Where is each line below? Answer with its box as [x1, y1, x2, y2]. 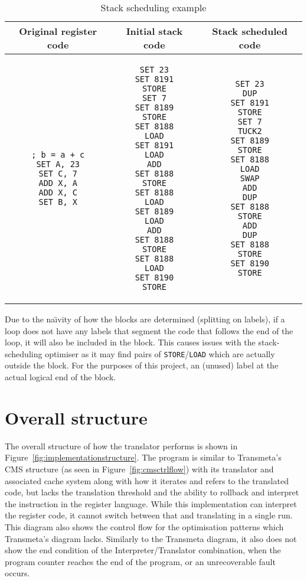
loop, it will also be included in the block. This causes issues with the [5, 336, 256, 348]
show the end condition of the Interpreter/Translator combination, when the [5, 544, 281, 556]
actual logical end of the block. [5, 371, 116, 383]
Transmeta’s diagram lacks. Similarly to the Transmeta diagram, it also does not [5, 532, 297, 544]
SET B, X [38, 197, 77, 207]
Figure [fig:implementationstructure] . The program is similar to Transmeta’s [5, 451, 282, 464]
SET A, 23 [36, 159, 80, 169]
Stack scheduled [212, 24, 288, 38]
